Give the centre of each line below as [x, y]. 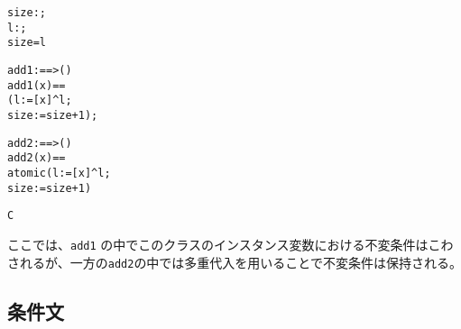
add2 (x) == [37, 158]
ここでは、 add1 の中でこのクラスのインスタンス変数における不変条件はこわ [230, 244]
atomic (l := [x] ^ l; [59, 173]
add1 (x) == [37, 85]
